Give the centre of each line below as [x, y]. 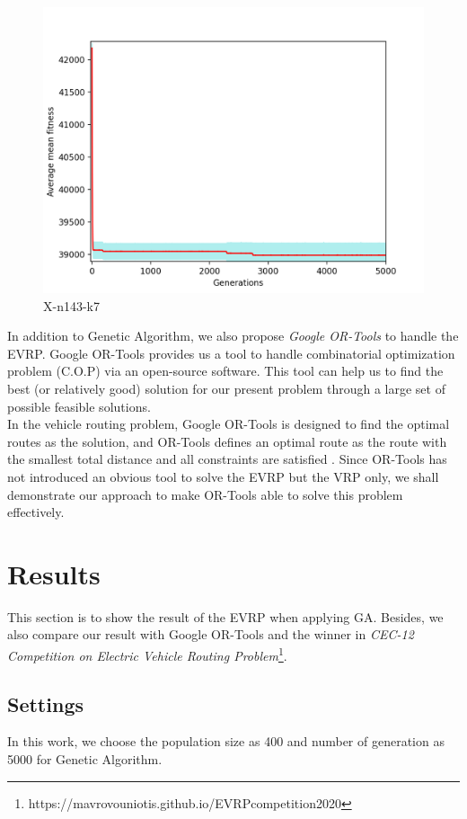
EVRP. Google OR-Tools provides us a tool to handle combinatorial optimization [231, 353]
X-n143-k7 [71, 305]
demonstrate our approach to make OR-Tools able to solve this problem [205, 494]
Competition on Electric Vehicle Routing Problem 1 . [147, 654]
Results [54, 573]
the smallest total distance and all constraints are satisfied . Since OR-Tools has [227, 459]
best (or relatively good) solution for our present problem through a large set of [226, 388]
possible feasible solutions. [79, 406]
